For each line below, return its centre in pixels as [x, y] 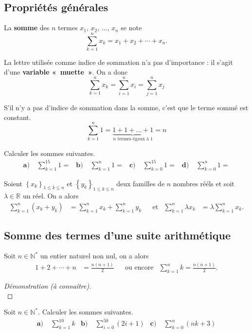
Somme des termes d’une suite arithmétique [117, 235]
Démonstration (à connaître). [48, 285]
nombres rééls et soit [204, 183]
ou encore [139, 268]
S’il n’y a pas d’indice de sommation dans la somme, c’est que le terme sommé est [126, 108]
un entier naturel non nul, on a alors [94, 256]
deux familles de [141, 183]
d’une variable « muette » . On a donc [66, 71]
